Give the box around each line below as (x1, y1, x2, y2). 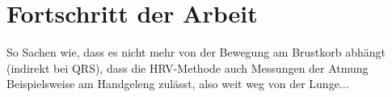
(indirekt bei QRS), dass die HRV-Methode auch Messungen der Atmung (6, 59, 369, 76)
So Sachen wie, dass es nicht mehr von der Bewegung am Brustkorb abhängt (6, 44, 386, 61)
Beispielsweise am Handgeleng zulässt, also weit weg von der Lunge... (6, 75, 349, 92)
